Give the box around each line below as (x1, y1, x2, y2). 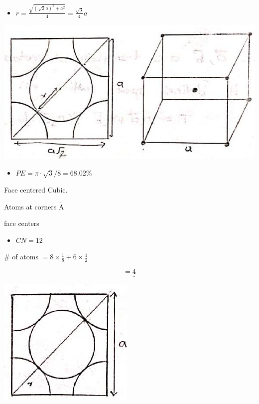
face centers (4, 218, 39, 228)
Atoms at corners (4, 201, 57, 211)
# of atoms (4, 251, 38, 262)
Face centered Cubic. (4, 184, 68, 195)
